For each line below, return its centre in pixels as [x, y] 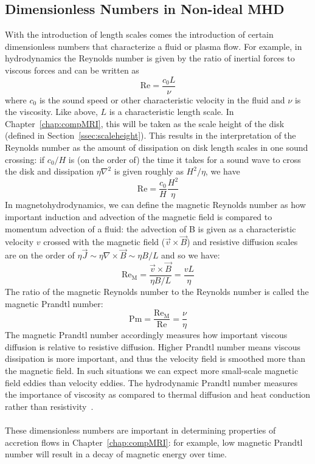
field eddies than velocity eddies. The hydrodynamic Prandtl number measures [151, 382]
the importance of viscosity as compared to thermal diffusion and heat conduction [158, 394]
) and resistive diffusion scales [242, 242]
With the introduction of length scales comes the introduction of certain [139, 34]
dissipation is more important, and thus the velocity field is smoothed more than [155, 358]
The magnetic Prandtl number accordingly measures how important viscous [146, 335]
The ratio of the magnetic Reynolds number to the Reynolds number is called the [157, 292]
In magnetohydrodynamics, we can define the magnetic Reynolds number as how [155, 205]
